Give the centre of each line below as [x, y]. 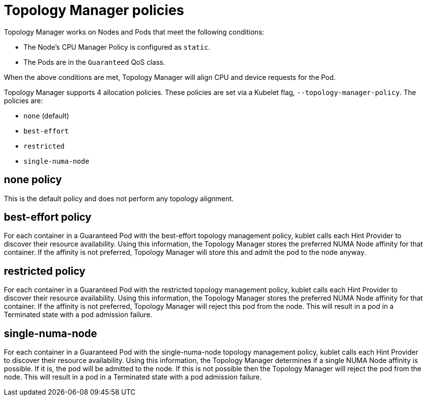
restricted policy [45, 271]
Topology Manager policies [94, 10]
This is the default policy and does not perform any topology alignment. [119, 198]
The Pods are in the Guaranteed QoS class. [94, 62]
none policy [33, 180]
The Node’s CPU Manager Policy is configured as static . [117, 47]
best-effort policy [48, 217]
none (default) [46, 115]
